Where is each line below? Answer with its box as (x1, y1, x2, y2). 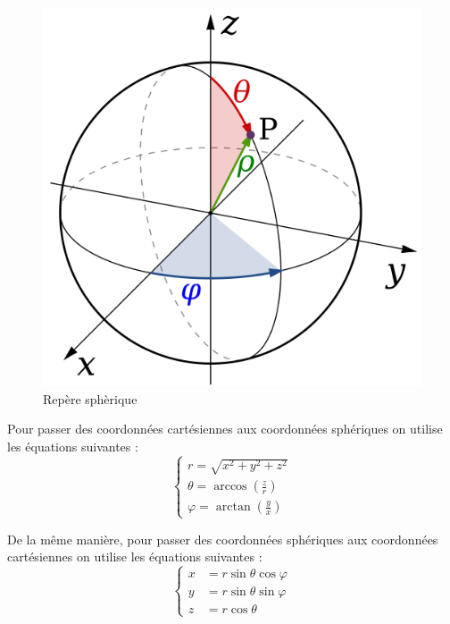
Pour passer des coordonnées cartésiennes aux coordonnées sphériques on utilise (7, 419, 443, 438)
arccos (213, 480, 247, 493)
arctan (215, 501, 251, 514)
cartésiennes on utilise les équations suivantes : (7, 547, 262, 566)
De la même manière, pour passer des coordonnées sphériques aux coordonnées (7, 529, 438, 548)
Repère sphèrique (43, 389, 137, 408)
